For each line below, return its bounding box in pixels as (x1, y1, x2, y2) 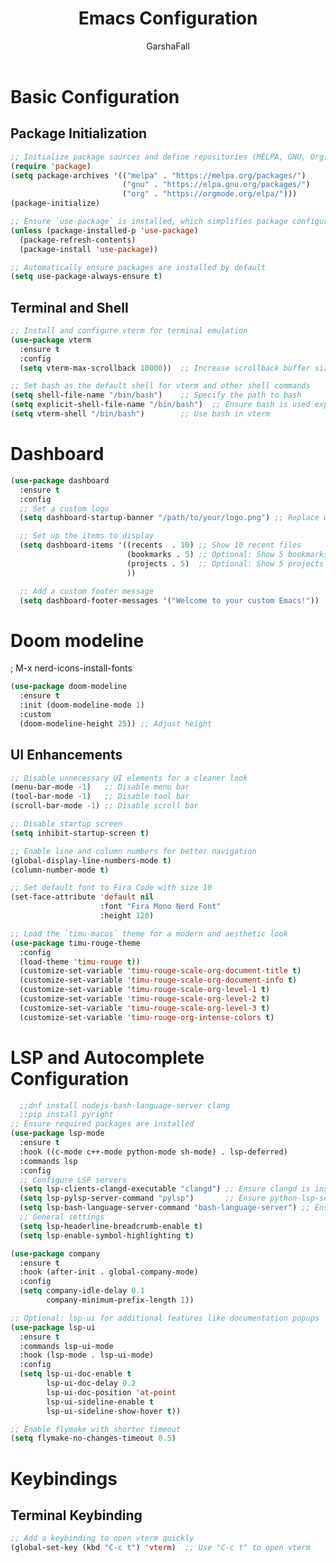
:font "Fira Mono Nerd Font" (99, 902, 222, 912)
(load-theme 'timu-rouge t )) (19, 957, 141, 967)
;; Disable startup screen (10, 819, 123, 829)
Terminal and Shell (10, 299, 129, 316)
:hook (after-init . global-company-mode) (19, 1267, 199, 1277)
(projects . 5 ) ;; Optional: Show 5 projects (126, 558, 325, 569)
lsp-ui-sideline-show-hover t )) (46, 1406, 182, 1416)
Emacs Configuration (78, 7, 258, 30)
